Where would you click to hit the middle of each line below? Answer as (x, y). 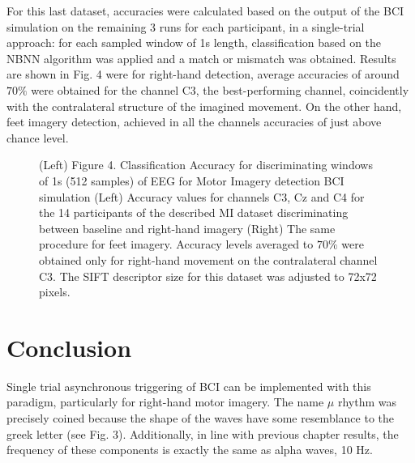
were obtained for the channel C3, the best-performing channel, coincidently (220, 89)
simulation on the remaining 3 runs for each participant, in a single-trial (186, 26)
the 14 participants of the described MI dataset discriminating (194, 212)
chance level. (38, 137)
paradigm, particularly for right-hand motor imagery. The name (165, 402)
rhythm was (367, 402)
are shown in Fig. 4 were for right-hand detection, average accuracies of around (203, 74)
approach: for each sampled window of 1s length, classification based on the (194, 42)
